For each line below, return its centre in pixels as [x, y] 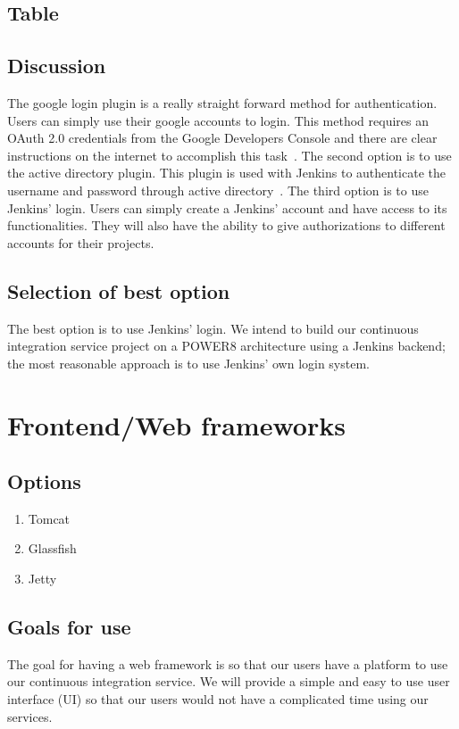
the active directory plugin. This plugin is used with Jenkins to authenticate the [226, 173]
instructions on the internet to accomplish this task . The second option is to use [229, 155]
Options [44, 481]
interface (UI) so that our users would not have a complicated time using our [218, 699]
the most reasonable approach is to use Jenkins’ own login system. [188, 363]
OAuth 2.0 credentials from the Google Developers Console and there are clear [222, 138]
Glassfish [52, 548]
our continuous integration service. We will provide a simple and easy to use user [229, 681]
